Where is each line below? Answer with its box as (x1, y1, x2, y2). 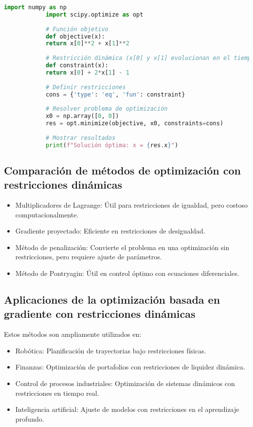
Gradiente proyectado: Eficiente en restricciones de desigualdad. (15, 226, 205, 236)
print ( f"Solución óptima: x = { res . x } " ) (45, 141, 179, 149)
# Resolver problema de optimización (45, 105, 168, 113)
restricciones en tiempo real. (15, 388, 99, 398)
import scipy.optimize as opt (45, 11, 144, 18)
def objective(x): (45, 33, 105, 40)
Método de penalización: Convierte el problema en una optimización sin (15, 242, 230, 252)
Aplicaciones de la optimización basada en (4, 292, 220, 307)
